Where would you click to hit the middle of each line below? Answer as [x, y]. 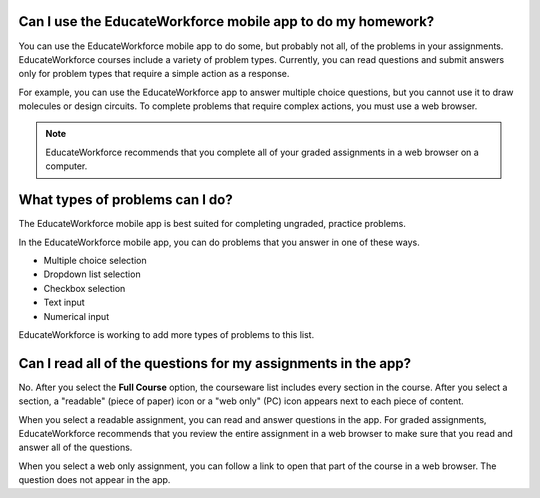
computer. [66, 166]
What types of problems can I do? [126, 200]
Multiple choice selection [95, 260]
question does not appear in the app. [94, 480]
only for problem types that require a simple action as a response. [154, 74]
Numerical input [76, 316]
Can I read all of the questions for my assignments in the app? [215, 363]
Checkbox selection [84, 288]
